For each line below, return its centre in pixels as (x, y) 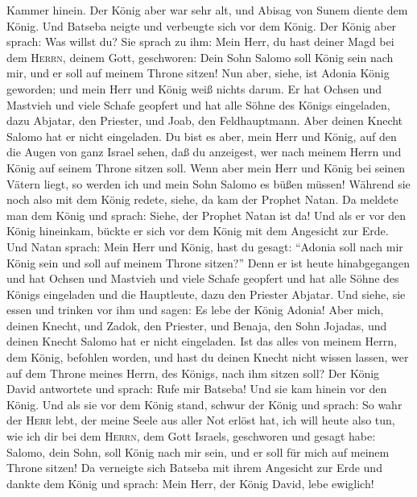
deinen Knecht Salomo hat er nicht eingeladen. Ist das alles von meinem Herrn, (202, 341)
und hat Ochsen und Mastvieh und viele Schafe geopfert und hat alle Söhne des (203, 278)
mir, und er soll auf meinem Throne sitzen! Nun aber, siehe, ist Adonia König (198, 73)
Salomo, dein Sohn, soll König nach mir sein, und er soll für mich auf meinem (198, 451)
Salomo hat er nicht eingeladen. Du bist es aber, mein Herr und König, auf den (202, 136)
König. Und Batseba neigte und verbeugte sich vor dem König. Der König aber (202, 25)
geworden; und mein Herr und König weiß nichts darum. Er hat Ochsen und (194, 88)
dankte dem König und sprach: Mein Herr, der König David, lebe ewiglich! (190, 483)
